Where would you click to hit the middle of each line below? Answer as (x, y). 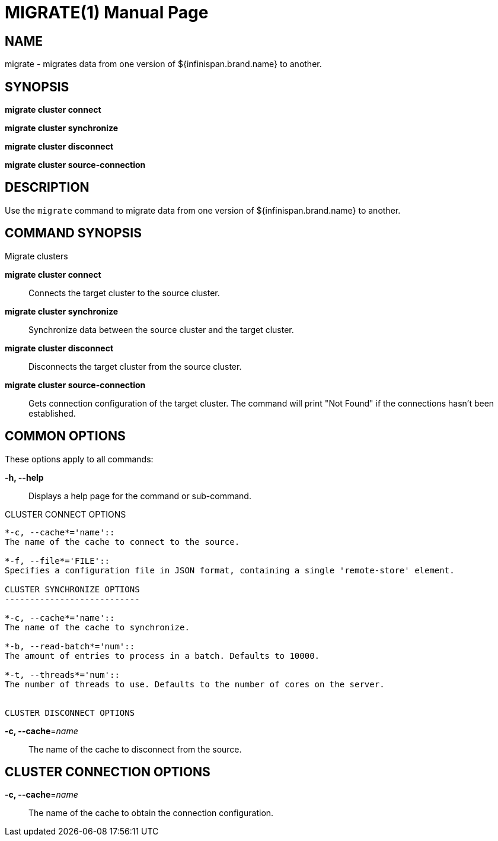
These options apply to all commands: (79, 459)
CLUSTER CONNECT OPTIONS (66, 514)
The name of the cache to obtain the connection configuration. (151, 813)
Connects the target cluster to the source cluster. (124, 293)
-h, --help (24, 477)
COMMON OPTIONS (65, 436)
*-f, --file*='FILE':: (58, 561)
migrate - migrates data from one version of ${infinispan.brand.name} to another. (163, 64)
